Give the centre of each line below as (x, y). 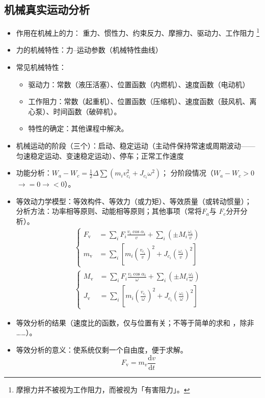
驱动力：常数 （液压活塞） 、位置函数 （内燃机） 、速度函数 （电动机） (139, 84)
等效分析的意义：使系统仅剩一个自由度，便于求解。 (102, 349)
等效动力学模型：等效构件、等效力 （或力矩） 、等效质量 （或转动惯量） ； (134, 201)
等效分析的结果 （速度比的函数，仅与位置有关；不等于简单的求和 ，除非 (135, 322)
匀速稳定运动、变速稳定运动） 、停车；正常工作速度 (100, 155)
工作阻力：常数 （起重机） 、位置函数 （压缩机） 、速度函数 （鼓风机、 (139, 101)
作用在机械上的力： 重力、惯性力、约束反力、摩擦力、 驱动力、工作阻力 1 (138, 32)
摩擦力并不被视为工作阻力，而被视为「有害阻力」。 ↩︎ (103, 389)
